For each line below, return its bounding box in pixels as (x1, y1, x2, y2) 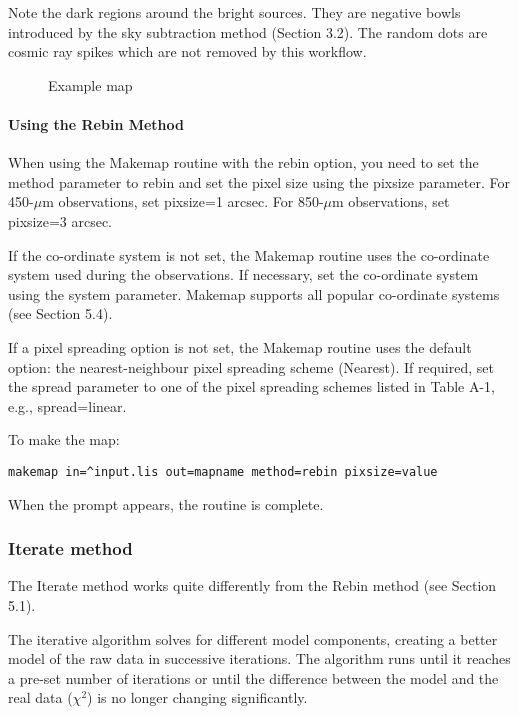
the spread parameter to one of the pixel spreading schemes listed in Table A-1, (8, 376, 496, 397)
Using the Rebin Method (8, 113, 185, 134)
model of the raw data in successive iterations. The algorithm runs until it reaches (8, 648, 511, 669)
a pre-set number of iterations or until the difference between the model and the (8, 667, 499, 688)
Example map (48, 74, 133, 95)
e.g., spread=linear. (8, 395, 127, 416)
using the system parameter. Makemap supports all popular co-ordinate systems (8, 283, 500, 304)
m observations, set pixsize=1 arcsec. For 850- (42, 191, 324, 212)
